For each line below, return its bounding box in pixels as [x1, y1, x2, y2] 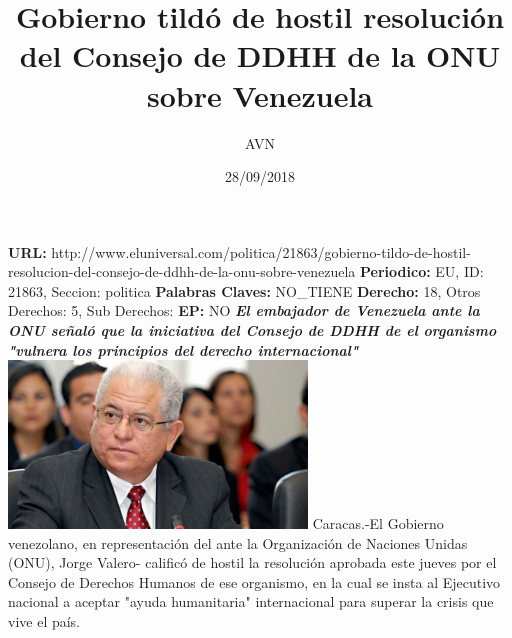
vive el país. [8, 610, 81, 631]
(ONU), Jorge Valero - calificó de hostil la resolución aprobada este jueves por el [8, 552, 497, 573]
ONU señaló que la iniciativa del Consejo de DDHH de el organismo [8, 320, 497, 341]
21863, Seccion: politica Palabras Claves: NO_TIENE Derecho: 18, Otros [8, 280, 481, 301]
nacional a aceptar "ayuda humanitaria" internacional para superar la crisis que [8, 591, 494, 612]
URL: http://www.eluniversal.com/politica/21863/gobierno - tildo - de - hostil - [8, 241, 471, 262]
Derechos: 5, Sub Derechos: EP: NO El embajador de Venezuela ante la [8, 300, 480, 321]
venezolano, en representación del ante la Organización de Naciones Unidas [8, 532, 468, 553]
